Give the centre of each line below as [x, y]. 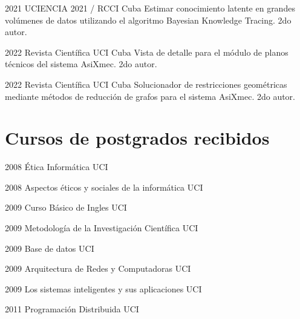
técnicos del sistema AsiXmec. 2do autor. [81, 64]
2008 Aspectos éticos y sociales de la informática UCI [104, 187]
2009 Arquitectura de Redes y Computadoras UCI [98, 268]
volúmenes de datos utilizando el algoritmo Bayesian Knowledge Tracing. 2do [148, 20]
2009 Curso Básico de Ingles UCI [66, 207]
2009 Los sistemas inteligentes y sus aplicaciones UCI [103, 288]
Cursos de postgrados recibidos [137, 138]
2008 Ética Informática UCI [57, 167]
